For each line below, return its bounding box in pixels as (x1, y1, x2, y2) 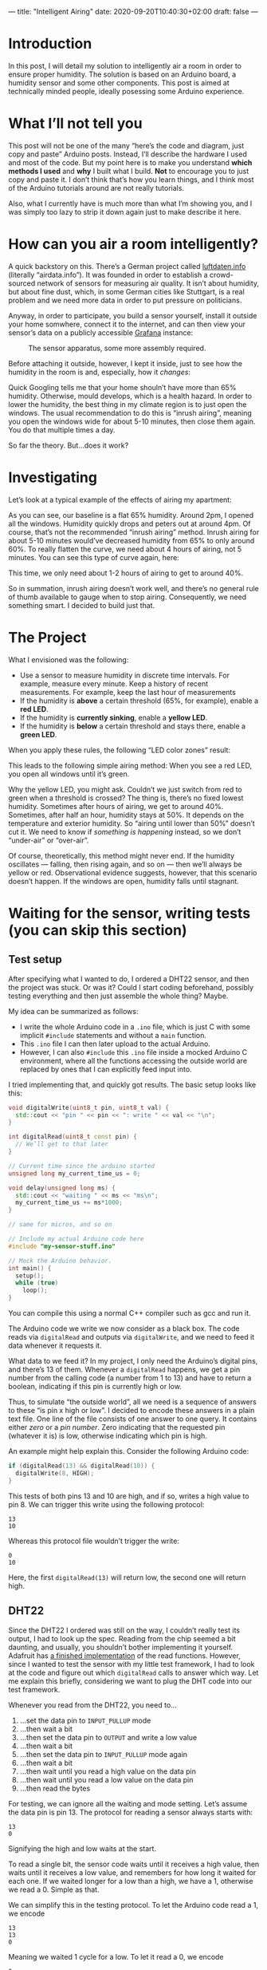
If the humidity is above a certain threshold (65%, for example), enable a (19, 696, 259, 705)
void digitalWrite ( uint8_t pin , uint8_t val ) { (8, 1103, 170, 1111)
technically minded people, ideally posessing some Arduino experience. (8, 86, 245, 96)
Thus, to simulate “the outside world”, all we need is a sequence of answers (8, 1397, 257, 1407)
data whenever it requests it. (8, 1340, 102, 1351)
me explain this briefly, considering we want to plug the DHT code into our (8, 1676, 253, 1686)
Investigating (8, 468, 98, 486)
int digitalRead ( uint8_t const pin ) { (8, 1133, 137, 1141)
